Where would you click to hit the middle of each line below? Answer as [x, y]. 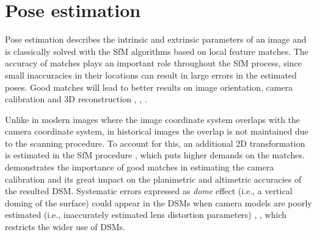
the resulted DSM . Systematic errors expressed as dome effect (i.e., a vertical [149, 191]
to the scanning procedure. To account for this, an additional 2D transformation [155, 143]
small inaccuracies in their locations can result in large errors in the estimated [151, 75]
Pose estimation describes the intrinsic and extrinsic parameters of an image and [156, 39]
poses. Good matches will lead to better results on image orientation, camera [149, 87]
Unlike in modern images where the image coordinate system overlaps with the [153, 119]
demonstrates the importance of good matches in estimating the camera [140, 167]
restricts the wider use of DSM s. [65, 227]
